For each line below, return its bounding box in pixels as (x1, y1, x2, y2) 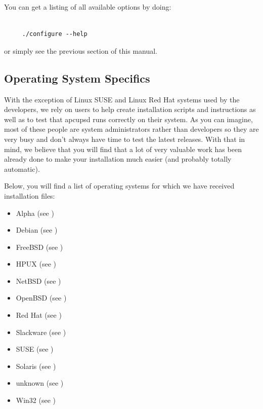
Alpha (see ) (16, 207, 54, 218)
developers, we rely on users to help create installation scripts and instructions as (4, 104, 256, 115)
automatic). (4, 163, 40, 174)
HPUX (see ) (16, 258, 56, 269)
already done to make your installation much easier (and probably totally (4, 154, 232, 164)
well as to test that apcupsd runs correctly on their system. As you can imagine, (4, 114, 253, 124)
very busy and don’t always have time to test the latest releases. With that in (4, 133, 245, 144)
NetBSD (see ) (16, 275, 61, 286)
